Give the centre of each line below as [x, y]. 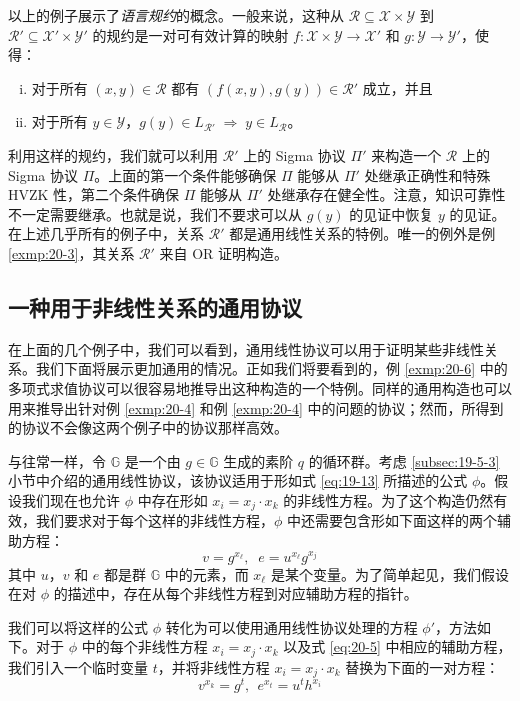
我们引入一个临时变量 [78, 666]
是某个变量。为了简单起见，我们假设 [389, 573]
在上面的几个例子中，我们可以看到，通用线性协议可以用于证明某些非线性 [246, 348]
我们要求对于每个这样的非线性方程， [154, 520]
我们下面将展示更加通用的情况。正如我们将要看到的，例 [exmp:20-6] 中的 [271, 368]
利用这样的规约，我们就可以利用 [113, 154]
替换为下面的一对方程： [422, 666]
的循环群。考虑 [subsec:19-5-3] [404, 460]
